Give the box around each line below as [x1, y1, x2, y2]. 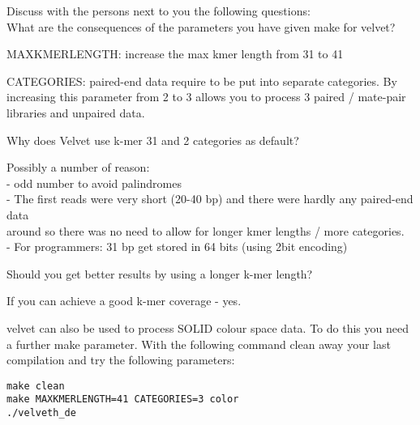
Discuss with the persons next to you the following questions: [6, 2, 311, 19]
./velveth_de [6, 407, 76, 419]
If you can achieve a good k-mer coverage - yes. [6, 292, 242, 309]
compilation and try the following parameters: [6, 351, 235, 368]
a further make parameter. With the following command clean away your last [6, 335, 391, 352]
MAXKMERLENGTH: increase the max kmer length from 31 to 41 [6, 45, 344, 62]
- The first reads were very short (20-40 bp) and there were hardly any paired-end [6, 190, 414, 207]
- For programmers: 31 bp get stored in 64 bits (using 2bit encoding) [6, 238, 348, 255]
